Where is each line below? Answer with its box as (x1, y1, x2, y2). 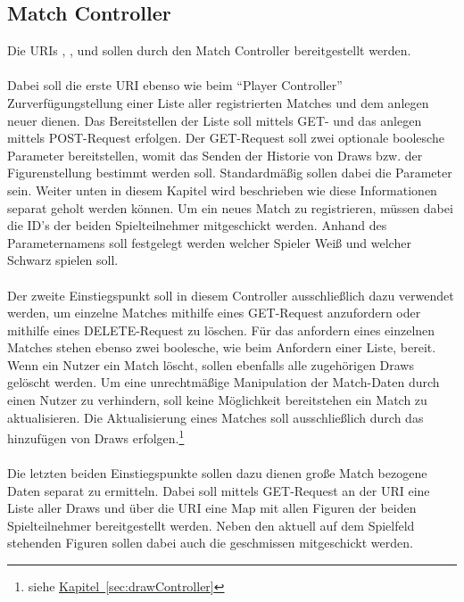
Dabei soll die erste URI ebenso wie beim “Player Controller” (7, 76, 343, 95)
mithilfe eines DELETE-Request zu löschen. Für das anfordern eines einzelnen (7, 320, 435, 339)
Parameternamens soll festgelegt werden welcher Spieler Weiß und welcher (7, 233, 411, 252)
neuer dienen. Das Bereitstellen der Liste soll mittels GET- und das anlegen (7, 111, 422, 129)
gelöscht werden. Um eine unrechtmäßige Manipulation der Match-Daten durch (7, 373, 440, 392)
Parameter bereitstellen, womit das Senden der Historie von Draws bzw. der (7, 145, 423, 164)
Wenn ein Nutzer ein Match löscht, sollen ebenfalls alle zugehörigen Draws (7, 355, 414, 374)
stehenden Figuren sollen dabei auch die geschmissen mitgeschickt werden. (7, 533, 413, 552)
